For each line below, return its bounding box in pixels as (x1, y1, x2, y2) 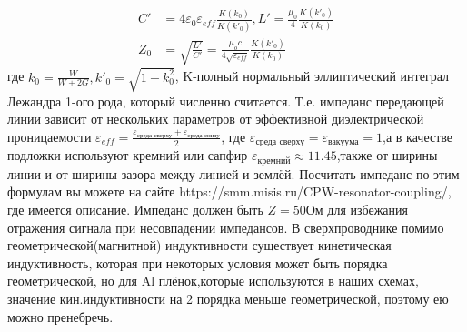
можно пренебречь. (7, 307, 114, 326)
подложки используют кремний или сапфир (7, 146, 248, 165)
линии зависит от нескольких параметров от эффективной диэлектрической (7, 109, 424, 128)
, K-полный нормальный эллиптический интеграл (174, 66, 449, 86)
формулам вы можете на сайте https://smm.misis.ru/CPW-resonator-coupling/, (7, 182, 452, 201)
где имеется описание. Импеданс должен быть (7, 200, 263, 219)
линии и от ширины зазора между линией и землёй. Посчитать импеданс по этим (7, 164, 460, 183)
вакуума (328, 137, 359, 147)
